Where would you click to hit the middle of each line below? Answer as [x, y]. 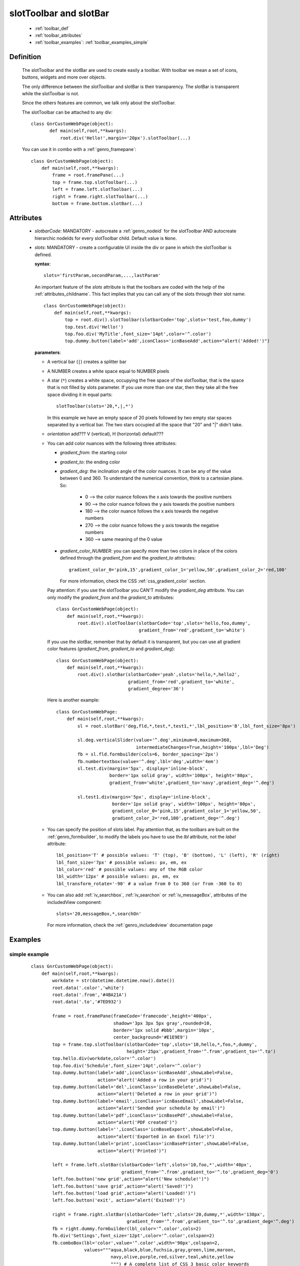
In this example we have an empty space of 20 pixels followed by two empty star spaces [139, 417]
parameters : [48, 352]
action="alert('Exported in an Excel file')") [156, 1136]
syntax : [43, 264]
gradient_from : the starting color [93, 453]
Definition [25, 57]
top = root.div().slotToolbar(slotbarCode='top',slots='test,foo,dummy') [158, 320]
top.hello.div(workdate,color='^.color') [104, 1059]
